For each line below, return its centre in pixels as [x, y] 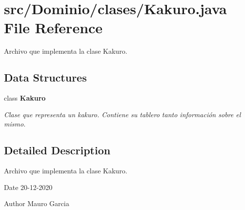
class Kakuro [25, 98]
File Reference [53, 28]
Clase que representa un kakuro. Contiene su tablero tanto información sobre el [122, 114]
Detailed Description [57, 150]
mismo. [15, 124]
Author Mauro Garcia [37, 203]
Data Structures [45, 77]
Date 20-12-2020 [28, 187]
